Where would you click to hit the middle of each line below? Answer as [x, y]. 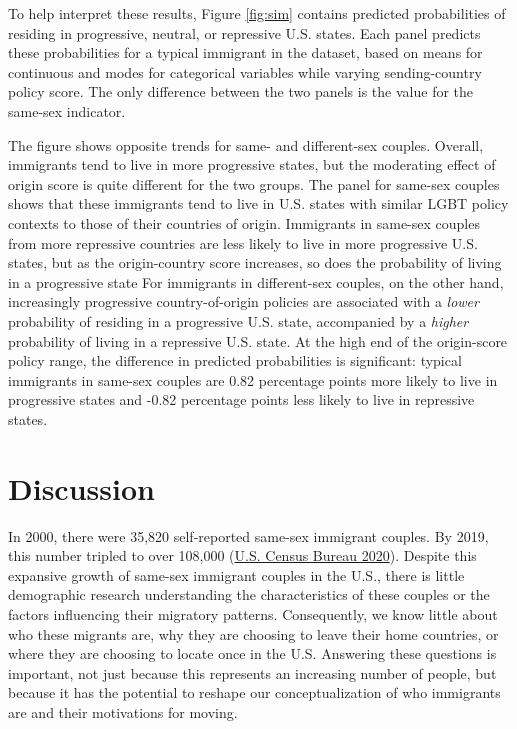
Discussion [81, 487]
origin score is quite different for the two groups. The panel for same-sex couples [254, 183]
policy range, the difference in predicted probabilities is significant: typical [235, 360]
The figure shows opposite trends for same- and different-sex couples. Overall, [246, 144]
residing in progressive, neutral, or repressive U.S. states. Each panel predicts [244, 32]
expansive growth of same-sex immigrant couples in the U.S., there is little [236, 574]
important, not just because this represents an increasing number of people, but [252, 672]
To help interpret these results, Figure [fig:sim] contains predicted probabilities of [257, 13]
